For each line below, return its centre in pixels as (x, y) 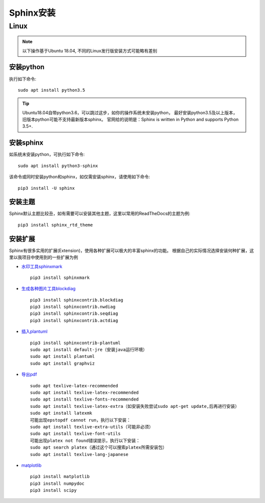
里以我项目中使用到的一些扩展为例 (43, 257)
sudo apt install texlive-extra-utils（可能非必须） (92, 427)
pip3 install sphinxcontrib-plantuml (76, 343)
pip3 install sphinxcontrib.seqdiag (74, 314)
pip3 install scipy (53, 490)
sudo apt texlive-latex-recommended (74, 386)
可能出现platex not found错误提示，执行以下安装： (85, 440)
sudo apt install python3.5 (52, 90)
